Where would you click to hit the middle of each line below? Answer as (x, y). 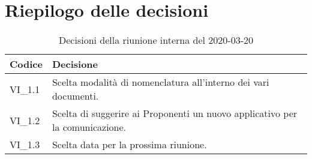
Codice (26, 64)
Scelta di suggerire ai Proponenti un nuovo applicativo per (175, 113)
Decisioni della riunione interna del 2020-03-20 (156, 40)
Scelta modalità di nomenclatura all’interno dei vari (160, 82)
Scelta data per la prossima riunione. (129, 145)
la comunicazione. (89, 127)
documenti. (75, 96)
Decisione (75, 64)
